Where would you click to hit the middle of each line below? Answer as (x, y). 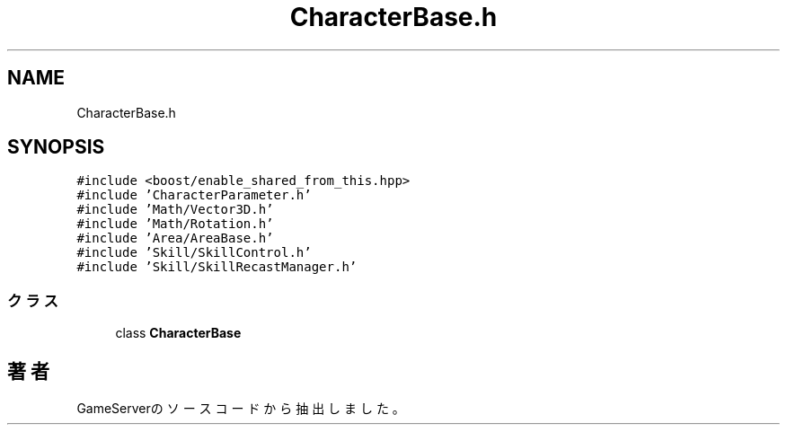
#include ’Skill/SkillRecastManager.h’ (217, 267)
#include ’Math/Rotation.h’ (175, 224)
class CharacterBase (178, 333)
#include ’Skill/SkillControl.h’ (194, 253)
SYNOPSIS (56, 147)
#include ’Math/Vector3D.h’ (175, 210)
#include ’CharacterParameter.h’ (194, 195)
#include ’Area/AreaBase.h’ (175, 238)
